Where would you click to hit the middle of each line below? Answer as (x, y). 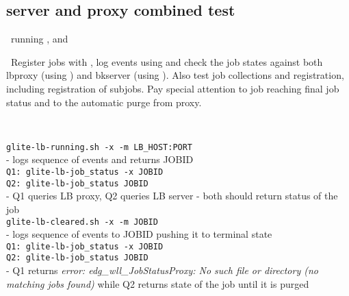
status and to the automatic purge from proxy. (104, 102)
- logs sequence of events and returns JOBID (100, 159)
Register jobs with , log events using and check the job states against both (167, 61)
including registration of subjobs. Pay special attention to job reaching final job (173, 88)
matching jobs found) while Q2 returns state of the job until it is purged (158, 283)
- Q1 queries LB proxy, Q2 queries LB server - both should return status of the (172, 196)
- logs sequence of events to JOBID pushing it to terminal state (139, 234)
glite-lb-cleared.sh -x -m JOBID (82, 222)
